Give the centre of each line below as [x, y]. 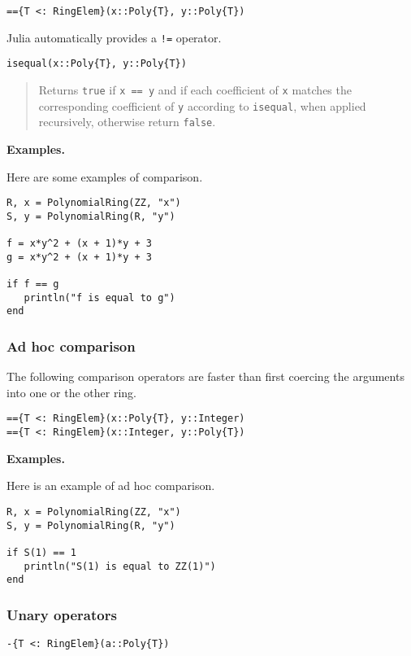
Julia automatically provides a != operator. [114, 37]
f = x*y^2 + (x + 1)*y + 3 [79, 244]
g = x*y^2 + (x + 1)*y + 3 [79, 257]
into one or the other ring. [71, 392]
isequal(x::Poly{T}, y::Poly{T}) [97, 64]
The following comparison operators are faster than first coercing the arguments [205, 376]
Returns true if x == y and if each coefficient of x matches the [195, 89]
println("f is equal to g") [100, 297]
